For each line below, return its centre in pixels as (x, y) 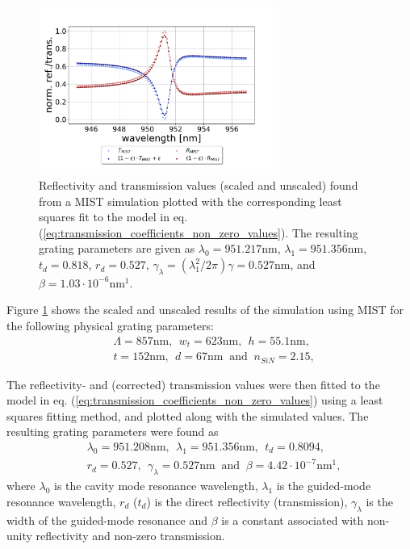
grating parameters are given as (117, 248)
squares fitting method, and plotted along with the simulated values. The (188, 415)
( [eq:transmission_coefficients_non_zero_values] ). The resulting (199, 232)
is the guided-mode (324, 486)
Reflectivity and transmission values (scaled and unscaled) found (199, 185)
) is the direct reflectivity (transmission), (247, 501)
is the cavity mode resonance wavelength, (156, 486)
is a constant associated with (293, 520)
